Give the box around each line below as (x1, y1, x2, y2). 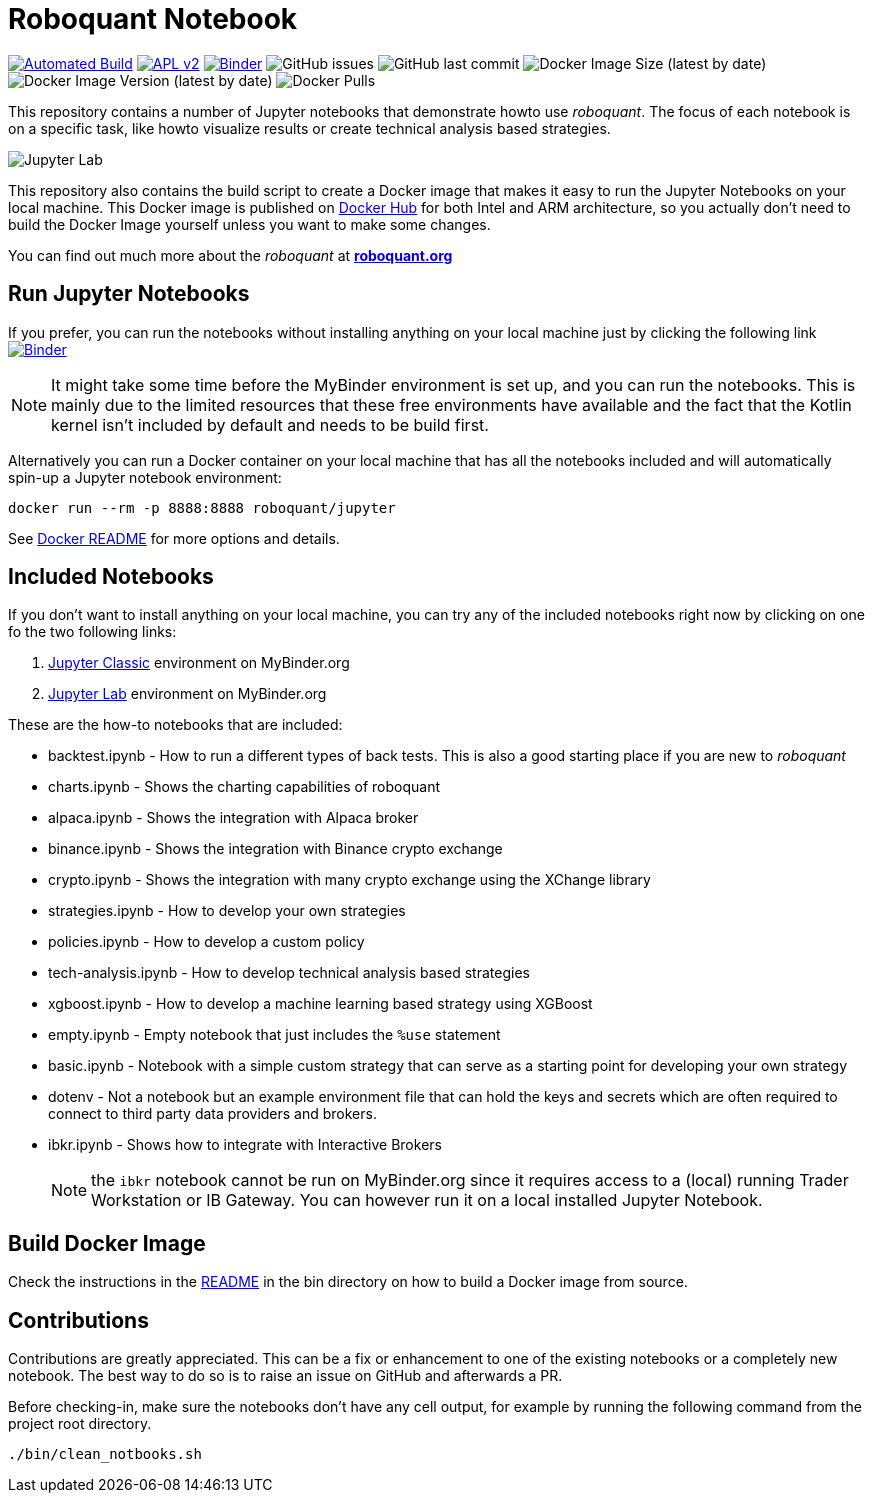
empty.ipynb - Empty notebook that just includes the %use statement (48, 1026, 501, 1044)
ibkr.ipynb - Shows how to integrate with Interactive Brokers (48, 1136, 442, 1154)
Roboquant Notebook (8, 2, 298, 36)
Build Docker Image (8, 1230, 206, 1256)
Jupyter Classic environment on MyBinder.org (48, 654, 350, 672)
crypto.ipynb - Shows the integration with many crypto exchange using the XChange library (48, 871, 651, 889)
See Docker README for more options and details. (8, 529, 340, 547)
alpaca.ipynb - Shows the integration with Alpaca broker (48, 809, 419, 827)
